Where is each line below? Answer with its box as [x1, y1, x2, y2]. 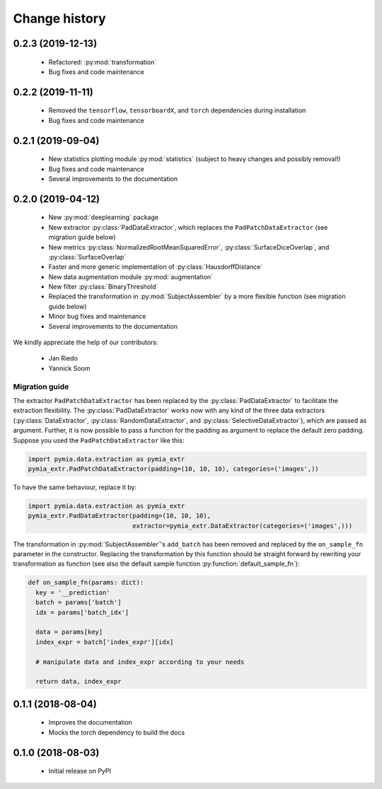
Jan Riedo [48, 354, 78, 363]
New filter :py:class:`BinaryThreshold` [48, 283, 158, 291]
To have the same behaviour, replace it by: [13, 483, 137, 491]
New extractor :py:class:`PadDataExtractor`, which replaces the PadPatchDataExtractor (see [48, 223, 328, 231]
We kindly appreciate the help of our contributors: [13, 338, 158, 346]
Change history [13, 11, 106, 26]
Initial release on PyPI [48, 767, 112, 776]
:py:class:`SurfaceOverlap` [48, 252, 127, 261]
